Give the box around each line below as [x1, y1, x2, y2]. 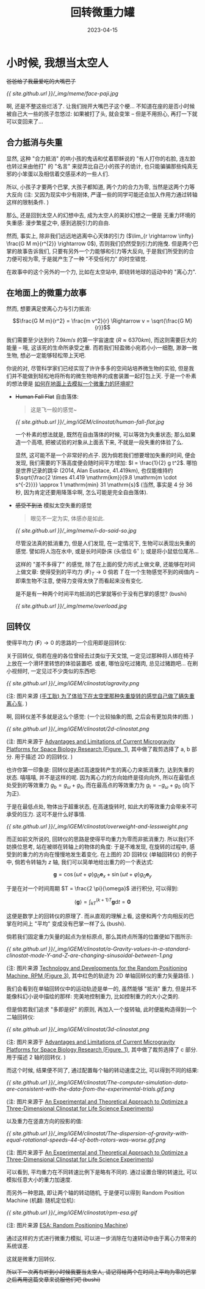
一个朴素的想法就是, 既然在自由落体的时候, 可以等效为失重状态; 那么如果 [15, 431, 196, 438]
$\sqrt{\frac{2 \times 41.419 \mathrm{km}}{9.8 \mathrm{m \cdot [15, 474, 177, 481]
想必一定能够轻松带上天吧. [20, 351, 87, 359]
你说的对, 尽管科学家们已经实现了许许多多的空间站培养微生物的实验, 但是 [6, 365, 189, 372]
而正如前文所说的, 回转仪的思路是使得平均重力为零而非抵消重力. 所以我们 [6, 835, 189, 843]
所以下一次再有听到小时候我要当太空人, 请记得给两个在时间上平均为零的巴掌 [6, 1268, 196, 1276]
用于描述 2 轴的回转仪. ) [6, 1053, 66, 1061]
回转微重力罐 [70, 6, 135, 20]
